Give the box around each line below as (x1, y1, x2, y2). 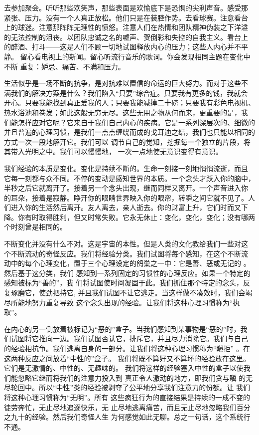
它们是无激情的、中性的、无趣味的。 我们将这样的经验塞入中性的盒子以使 (4, 363, 244, 373)
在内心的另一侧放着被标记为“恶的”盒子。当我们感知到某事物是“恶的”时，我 (4, 323, 248, 334)
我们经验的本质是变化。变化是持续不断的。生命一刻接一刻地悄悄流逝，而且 (4, 163, 248, 173)
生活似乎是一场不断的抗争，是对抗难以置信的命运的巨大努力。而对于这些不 (4, 78, 248, 88)
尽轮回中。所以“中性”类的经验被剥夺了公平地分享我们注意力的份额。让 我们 (4, 382, 250, 393)
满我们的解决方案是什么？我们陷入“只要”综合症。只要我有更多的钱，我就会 (4, 87, 248, 98)
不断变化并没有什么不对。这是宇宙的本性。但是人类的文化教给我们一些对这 (4, 238, 248, 249)
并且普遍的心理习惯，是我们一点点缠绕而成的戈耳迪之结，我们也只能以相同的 (4, 127, 255, 137)
